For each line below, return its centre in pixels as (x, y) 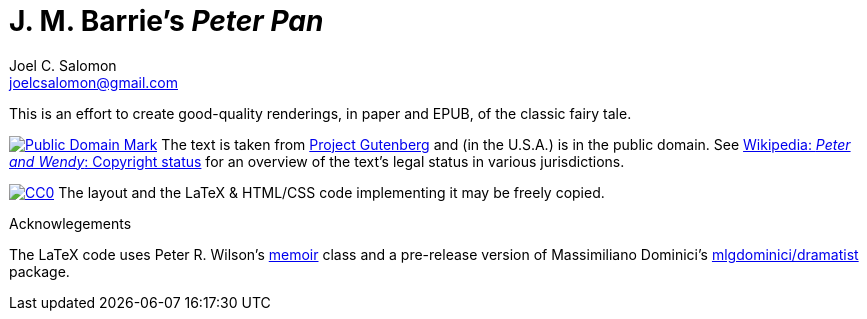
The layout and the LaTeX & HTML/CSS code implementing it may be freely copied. (331, 192)
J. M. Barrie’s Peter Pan (166, 21)
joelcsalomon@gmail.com (94, 82)
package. (39, 271)
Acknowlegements (70, 223)
